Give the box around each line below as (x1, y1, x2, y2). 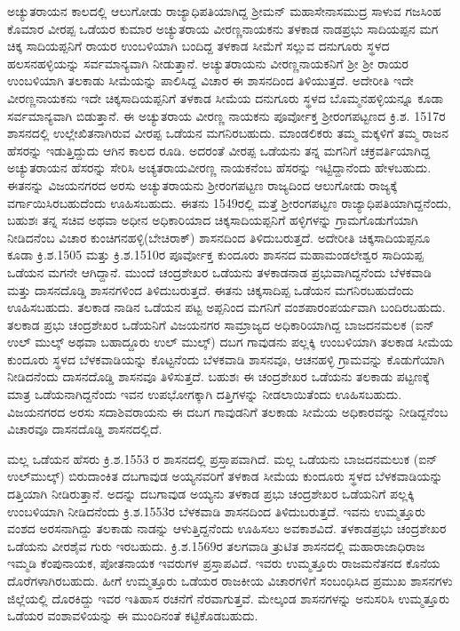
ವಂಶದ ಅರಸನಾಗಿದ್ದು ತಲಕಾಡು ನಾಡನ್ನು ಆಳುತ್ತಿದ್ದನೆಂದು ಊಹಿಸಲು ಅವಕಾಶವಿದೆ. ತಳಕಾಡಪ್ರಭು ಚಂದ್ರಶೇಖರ (7, 519, 447, 538)
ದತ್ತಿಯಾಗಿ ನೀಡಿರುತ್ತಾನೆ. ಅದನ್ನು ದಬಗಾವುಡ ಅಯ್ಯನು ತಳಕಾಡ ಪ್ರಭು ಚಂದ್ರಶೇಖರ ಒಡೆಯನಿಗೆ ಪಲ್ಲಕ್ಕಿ (7, 484, 415, 503)
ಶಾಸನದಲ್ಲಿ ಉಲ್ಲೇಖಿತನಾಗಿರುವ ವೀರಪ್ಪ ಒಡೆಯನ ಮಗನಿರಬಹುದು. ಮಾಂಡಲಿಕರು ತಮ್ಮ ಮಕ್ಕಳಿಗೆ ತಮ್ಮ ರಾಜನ (7, 124, 448, 142)
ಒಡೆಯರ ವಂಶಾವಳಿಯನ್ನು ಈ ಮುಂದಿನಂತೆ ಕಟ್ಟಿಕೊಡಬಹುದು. (7, 606, 258, 625)
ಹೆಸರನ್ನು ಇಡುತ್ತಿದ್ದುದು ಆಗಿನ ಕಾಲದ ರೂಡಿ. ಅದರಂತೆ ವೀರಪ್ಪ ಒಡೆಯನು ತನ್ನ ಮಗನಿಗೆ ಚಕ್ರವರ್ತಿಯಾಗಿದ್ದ (7, 140, 431, 159)
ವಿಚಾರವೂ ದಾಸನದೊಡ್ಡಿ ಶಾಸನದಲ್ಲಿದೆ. (7, 419, 163, 438)
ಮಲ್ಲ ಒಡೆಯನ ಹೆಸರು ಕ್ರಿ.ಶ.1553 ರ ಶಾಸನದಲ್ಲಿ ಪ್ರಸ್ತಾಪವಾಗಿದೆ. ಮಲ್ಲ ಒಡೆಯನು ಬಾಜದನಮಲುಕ (7, 449, 410, 467)
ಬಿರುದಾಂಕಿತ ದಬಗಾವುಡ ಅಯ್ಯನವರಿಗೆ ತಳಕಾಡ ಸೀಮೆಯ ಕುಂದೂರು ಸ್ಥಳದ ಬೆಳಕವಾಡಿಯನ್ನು (68, 467, 443, 485)
